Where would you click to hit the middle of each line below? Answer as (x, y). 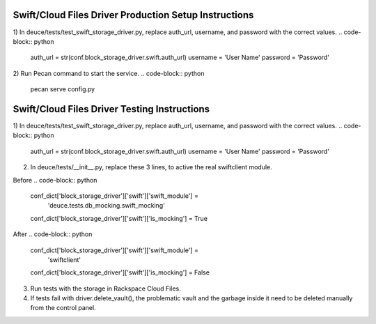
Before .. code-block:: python (55, 180)
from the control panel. (63, 308)
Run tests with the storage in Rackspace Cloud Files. (105, 288)
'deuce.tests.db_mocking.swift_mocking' (106, 206)
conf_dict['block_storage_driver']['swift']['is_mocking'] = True (119, 218)
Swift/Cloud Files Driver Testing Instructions (111, 109)
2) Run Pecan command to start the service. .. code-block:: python (109, 73)
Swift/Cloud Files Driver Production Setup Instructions (133, 15)
